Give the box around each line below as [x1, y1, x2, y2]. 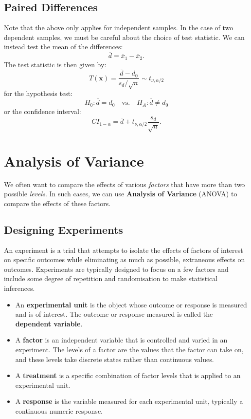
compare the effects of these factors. [4, 198, 111, 208]
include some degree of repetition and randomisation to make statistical [4, 273, 218, 284]
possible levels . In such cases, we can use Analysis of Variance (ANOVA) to [4, 189, 237, 199]
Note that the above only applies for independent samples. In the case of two [4, 22, 233, 33]
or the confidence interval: [4, 106, 81, 116]
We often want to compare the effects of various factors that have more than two [4, 179, 245, 189]
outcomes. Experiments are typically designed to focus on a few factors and [4, 264, 229, 274]
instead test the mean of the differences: [4, 41, 123, 52]
